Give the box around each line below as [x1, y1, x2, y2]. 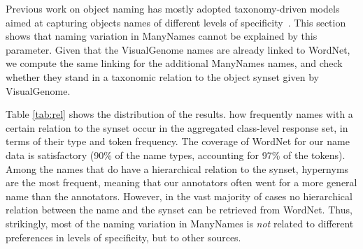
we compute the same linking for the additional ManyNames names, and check [6, 56, 343, 70]
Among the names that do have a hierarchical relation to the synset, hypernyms [6, 161, 349, 176]
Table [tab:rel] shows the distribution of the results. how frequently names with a [6, 107, 353, 121]
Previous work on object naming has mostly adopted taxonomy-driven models [6, 1, 340, 15]
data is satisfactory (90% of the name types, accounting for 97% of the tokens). [6, 147, 346, 162]
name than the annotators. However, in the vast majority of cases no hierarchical [6, 188, 353, 203]
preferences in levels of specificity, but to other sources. [6, 229, 241, 244]
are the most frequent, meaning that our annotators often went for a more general [6, 175, 357, 190]
